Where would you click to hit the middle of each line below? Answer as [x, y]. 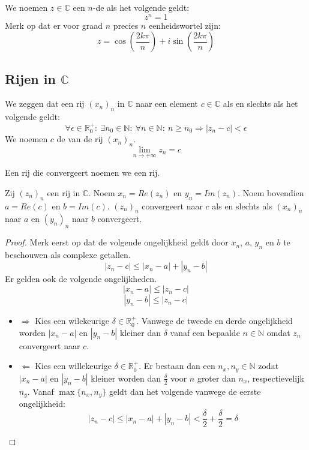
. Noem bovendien [271, 192]
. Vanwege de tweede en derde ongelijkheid [214, 321]
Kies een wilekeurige [72, 321]
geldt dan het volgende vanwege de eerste [185, 391]
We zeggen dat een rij [45, 103]
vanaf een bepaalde [205, 332]
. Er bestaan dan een [177, 366]
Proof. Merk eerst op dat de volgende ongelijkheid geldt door [117, 242]
